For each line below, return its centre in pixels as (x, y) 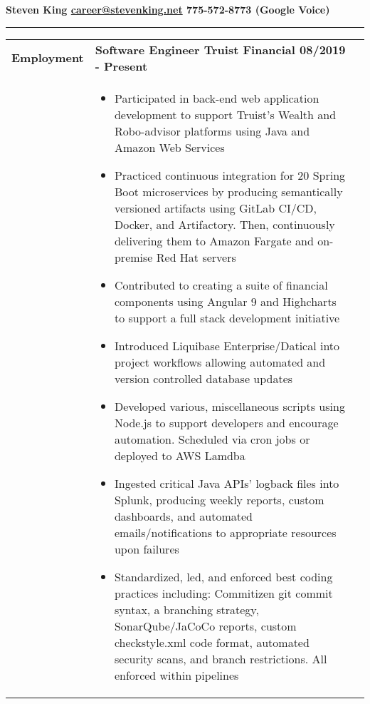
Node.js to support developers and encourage (226, 422)
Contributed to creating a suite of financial (221, 285)
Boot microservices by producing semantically (228, 191)
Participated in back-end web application (217, 98)
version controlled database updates (203, 378)
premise (133, 257)
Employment (48, 58)
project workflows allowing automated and (220, 362)
